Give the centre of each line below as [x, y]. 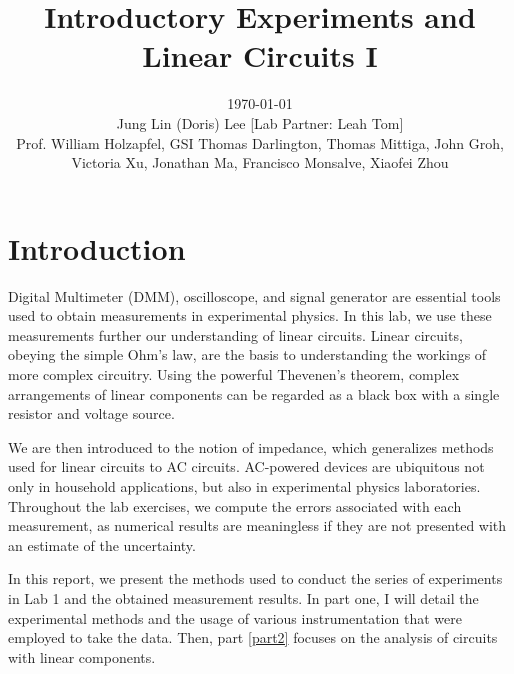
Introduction [97, 247]
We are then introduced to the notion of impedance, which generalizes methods [251, 446]
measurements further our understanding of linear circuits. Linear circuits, [235, 334]
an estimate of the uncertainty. [102, 544]
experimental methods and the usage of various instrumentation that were [235, 617]
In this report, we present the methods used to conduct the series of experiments [255, 578]
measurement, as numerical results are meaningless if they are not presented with [257, 525]
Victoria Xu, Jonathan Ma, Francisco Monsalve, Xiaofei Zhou [260, 162]
